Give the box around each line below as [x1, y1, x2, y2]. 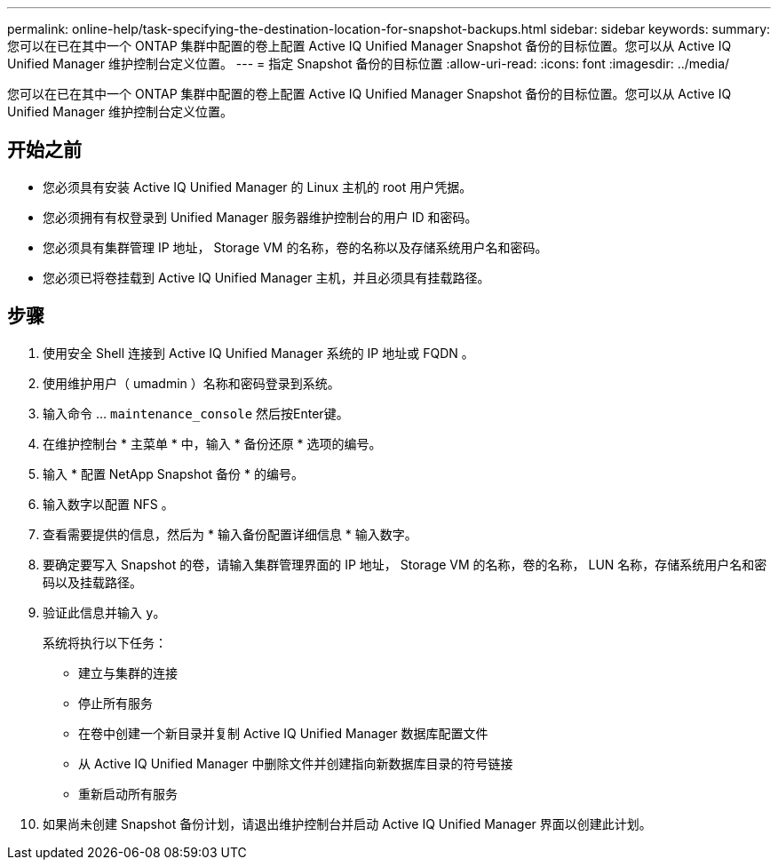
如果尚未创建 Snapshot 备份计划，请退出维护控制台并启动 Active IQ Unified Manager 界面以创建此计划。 [43, 815, 652, 831]
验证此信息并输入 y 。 [43, 604, 166, 620]
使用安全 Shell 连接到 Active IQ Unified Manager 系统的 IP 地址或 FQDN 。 [43, 345, 474, 361]
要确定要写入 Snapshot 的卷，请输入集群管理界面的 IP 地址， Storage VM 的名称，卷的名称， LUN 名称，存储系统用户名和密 [43, 556, 767, 572]
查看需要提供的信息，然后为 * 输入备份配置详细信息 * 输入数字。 [43, 526, 417, 542]
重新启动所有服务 [78, 785, 178, 801]
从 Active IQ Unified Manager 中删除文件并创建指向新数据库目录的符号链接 [78, 755, 513, 771]
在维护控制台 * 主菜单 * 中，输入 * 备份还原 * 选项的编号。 [43, 435, 382, 451]
